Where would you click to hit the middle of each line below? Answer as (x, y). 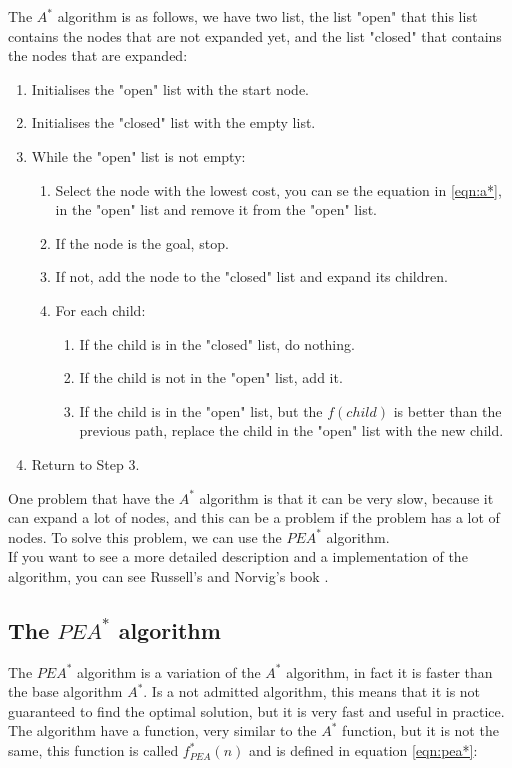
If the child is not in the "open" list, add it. (211, 377)
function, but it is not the (420, 730)
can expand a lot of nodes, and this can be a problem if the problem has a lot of (254, 517)
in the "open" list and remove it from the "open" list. (216, 209)
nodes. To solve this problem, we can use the (145, 536)
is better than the (447, 410)
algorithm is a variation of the (168, 671)
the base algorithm (65, 691)
